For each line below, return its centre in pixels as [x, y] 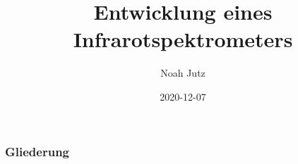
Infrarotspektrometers [183, 39]
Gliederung [37, 151]
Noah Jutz [183, 73]
